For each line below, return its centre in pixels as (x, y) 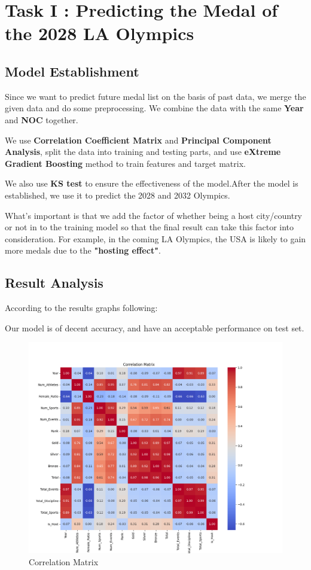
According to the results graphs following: (81, 308)
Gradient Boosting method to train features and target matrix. (125, 163)
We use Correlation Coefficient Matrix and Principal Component (138, 140)
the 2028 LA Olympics (100, 33)
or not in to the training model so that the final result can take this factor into (150, 227)
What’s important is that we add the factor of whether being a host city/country (154, 215)
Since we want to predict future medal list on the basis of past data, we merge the (155, 96)
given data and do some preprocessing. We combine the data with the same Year (154, 108)
